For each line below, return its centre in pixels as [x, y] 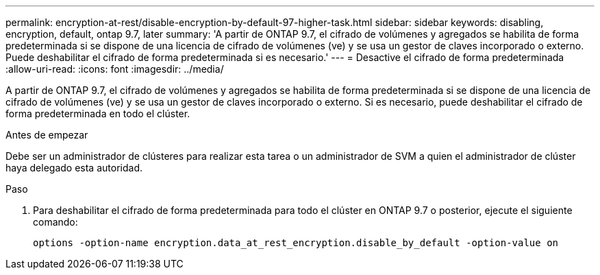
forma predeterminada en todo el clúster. [98, 113]
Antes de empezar [47, 135]
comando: [55, 222]
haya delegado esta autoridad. [74, 168]
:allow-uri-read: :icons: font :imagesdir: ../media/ [115, 69]
